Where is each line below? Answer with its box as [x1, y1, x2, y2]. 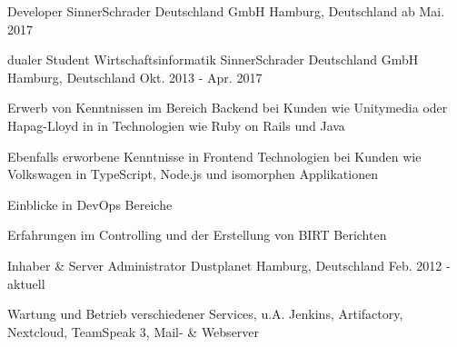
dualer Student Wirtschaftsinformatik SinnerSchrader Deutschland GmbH [7, 50, 419, 69]
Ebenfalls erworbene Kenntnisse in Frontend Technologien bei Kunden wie [7, 146, 422, 165]
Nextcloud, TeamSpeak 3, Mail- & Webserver [7, 322, 260, 341]
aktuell [7, 273, 45, 292]
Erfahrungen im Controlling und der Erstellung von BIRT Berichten [7, 225, 387, 244]
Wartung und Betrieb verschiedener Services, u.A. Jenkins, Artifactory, [7, 304, 403, 323]
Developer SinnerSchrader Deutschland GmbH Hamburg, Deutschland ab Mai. [7, 2, 445, 20]
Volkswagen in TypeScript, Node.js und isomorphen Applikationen [7, 164, 378, 183]
